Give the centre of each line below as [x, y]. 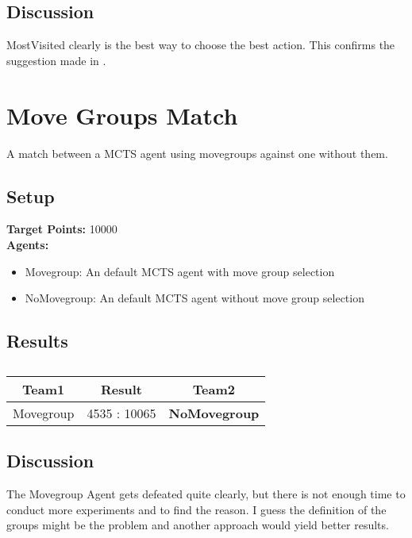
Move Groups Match [122, 115]
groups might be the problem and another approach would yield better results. [198, 525]
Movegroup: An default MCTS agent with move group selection [180, 271]
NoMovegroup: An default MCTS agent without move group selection [194, 298]
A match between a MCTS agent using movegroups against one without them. [197, 153]
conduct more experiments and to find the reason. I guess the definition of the [196, 509]
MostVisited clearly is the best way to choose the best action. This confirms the [201, 45]
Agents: [28, 244]
